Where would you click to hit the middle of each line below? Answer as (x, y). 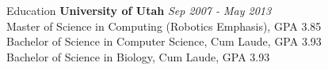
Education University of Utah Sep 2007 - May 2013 (139, 10)
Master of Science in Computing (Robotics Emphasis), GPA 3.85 (164, 26)
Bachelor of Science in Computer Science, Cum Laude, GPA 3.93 (164, 41)
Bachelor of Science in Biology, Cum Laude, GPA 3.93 (138, 56)
